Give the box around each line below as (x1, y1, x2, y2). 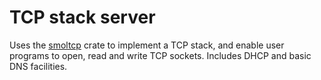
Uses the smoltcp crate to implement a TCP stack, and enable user (9, 39, 285, 51)
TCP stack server (9, 6, 156, 29)
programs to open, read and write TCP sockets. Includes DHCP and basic (9, 49, 312, 61)
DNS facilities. (9, 60, 68, 72)
